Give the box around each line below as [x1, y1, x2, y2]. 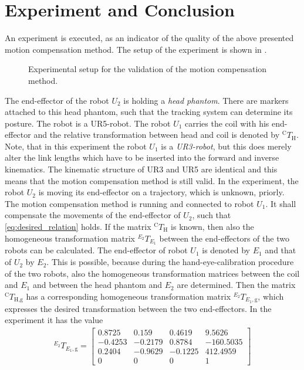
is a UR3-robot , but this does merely [161, 140, 292, 152]
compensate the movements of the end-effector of [5, 209, 181, 221]
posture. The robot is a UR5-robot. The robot [5, 117, 171, 129]
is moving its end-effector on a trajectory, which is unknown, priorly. [38, 186, 285, 198]
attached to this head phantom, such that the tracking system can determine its [5, 106, 293, 118]
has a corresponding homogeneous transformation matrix [26, 290, 231, 302]
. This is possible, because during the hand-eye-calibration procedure [46, 256, 294, 268]
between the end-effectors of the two [159, 232, 289, 244]
